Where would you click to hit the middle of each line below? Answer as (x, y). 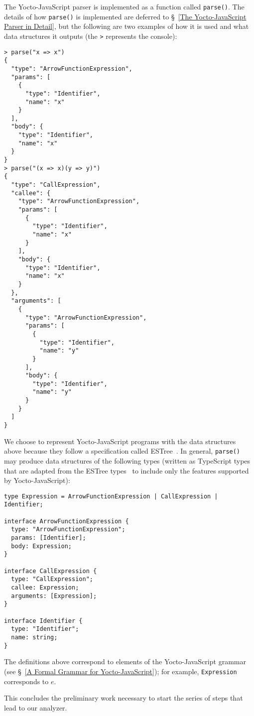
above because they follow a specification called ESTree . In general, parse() (122, 451)
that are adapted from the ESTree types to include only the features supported (127, 470)
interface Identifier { (43, 621)
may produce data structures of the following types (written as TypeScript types (127, 461)
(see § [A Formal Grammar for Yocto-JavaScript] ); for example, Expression (121, 671)
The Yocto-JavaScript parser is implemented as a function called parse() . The (124, 6)
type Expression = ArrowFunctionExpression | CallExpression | (111, 496)
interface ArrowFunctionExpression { (66, 521)
